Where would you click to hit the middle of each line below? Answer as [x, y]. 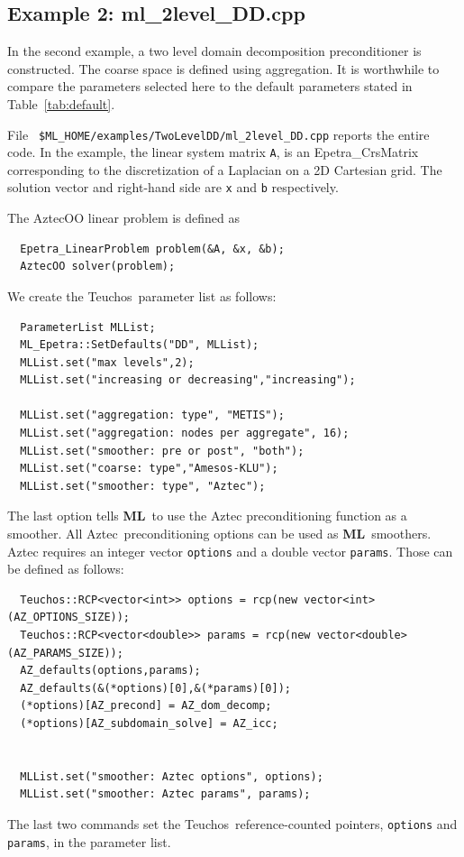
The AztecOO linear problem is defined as [124, 218]
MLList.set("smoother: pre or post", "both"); [162, 451]
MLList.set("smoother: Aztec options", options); [172, 776]
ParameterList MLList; [88, 327]
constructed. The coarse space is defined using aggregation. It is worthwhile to [223, 68]
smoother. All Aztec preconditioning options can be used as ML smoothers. [219, 534]
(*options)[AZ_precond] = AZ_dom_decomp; [146, 706]
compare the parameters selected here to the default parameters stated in [210, 86]
